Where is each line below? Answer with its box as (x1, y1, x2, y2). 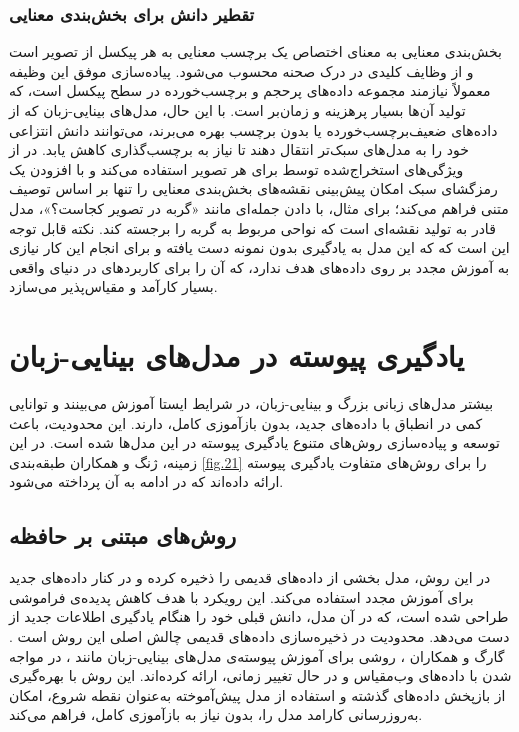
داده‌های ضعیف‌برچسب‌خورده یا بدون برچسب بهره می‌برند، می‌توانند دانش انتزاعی (9, 119, 498, 140)
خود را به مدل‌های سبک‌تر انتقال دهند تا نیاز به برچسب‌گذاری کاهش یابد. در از (9, 139, 469, 160)
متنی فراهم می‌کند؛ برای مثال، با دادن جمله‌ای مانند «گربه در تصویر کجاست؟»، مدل (9, 197, 509, 218)
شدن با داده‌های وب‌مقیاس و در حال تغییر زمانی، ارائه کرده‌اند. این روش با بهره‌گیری (9, 665, 512, 686)
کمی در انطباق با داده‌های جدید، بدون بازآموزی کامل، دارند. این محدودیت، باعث (9, 412, 483, 433)
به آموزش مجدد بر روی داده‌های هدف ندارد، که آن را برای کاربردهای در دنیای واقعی (9, 256, 510, 277)
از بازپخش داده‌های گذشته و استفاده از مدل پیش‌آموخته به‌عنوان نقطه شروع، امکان (9, 684, 506, 705)
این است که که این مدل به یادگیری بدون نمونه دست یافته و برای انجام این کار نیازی (9, 237, 510, 258)
